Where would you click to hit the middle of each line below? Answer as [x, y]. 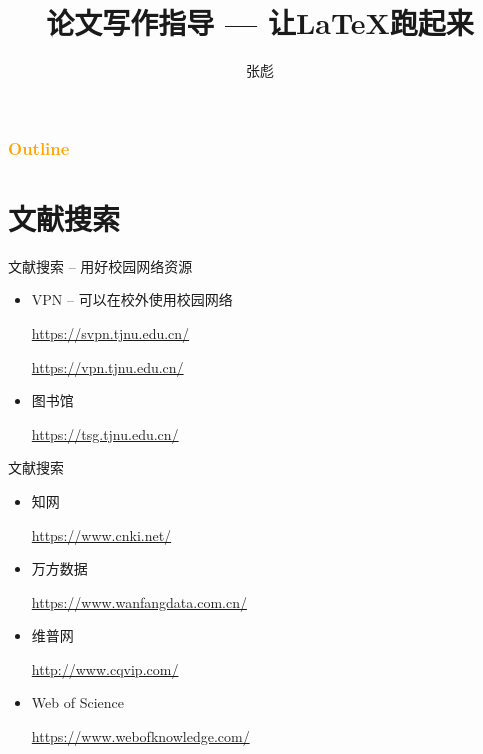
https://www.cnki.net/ [101, 534]
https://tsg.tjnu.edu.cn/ [105, 433]
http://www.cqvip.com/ [105, 668]
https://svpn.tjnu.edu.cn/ [110, 332]
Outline [39, 147]
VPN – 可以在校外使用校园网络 [132, 299]
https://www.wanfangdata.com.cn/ [139, 601]
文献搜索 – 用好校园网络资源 [100, 265]
